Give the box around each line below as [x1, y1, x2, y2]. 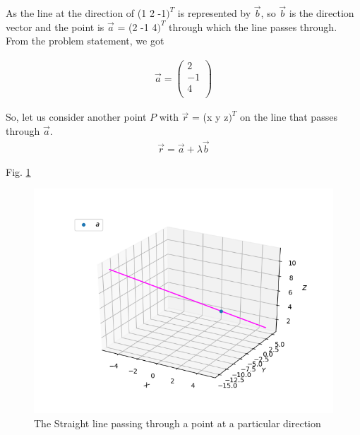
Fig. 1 [6, 164, 31, 179]
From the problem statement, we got [6, 33, 164, 48]
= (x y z [192, 109, 229, 124]
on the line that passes [240, 109, 337, 124]
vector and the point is [6, 19, 104, 34]
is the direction [289, 6, 354, 20]
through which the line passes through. [169, 19, 337, 34]
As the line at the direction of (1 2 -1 [6, 6, 167, 20]
